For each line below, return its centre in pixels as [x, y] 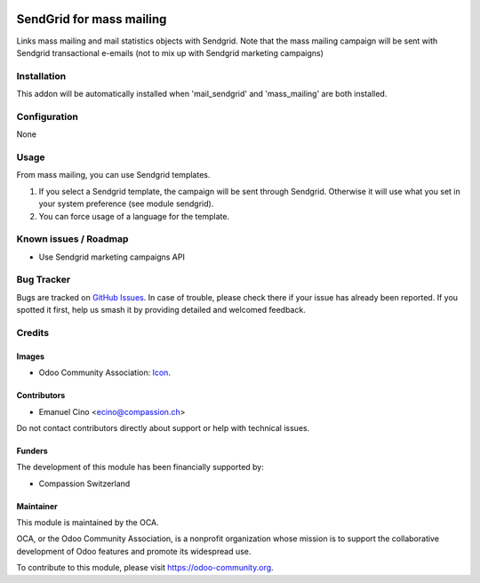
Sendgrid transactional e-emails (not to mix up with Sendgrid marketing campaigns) [170, 52]
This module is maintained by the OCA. [88, 523]
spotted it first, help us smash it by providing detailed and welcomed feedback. [161, 310]
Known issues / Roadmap [72, 239]
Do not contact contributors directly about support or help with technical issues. [163, 427]
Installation [41, 76]
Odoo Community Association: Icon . [104, 372]
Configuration [48, 116]
